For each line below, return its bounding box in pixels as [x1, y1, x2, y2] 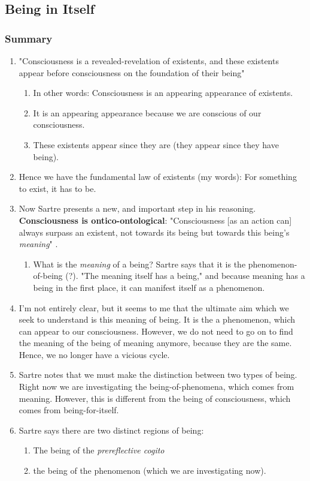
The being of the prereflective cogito [33, 444, 165, 456]
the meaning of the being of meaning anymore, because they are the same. [19, 336, 292, 349]
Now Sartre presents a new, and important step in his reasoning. [19, 202, 256, 215]
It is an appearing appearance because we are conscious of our [33, 106, 262, 119]
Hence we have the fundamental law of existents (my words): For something [19, 170, 297, 183]
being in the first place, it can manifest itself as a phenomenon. [33, 281, 265, 293]
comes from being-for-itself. [19, 404, 119, 416]
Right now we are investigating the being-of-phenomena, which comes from [19, 380, 294, 393]
